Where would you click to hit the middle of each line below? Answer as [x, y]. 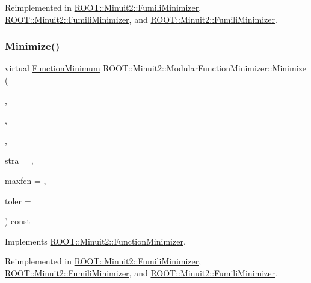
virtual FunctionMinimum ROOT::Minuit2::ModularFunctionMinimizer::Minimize [155, 68]
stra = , [19, 160]
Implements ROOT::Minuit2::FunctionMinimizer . [95, 241]
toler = [18, 201]
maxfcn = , [26, 180]
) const [18, 221]
